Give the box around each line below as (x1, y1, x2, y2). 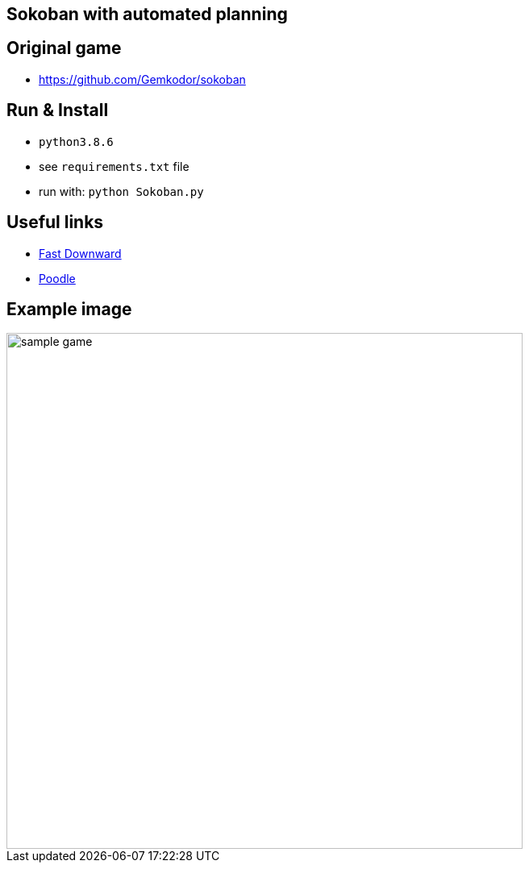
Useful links (6, 212, 104, 233)
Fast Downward (39, 246, 122, 260)
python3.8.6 (39, 135, 114, 148)
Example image (6, 298, 132, 319)
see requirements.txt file (39, 159, 190, 173)
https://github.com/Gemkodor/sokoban (39, 72, 246, 86)
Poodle (39, 271, 76, 285)
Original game (6, 38, 122, 59)
